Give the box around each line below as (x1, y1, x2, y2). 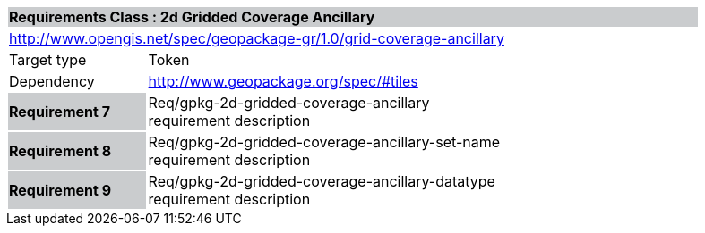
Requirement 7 (9, 103, 110, 121)
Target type (9, 51, 87, 69)
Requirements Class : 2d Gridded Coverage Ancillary (9, 8, 375, 26)
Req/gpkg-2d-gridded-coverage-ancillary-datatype (148, 172, 495, 190)
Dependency (9, 72, 95, 90)
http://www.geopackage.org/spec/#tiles (148, 72, 418, 90)
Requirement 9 (9, 181, 112, 199)
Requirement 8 (9, 142, 112, 160)
